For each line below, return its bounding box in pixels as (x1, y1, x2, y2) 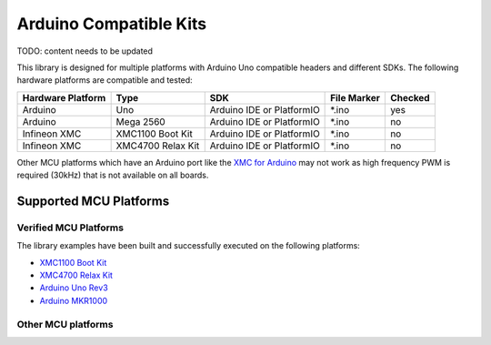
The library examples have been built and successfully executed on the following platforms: (16, 240, 361, 251)
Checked (389, 91, 431, 104)
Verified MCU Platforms (16, 221, 125, 234)
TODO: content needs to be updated (16, 46, 154, 56)
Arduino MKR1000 (39, 295, 108, 306)
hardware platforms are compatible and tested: (16, 75, 193, 86)
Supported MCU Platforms (16, 193, 170, 208)
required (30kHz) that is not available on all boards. (16, 169, 209, 181)
